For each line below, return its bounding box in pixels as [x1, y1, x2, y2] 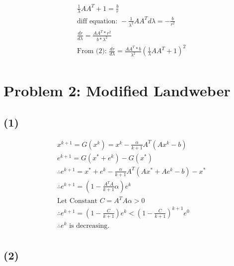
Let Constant [57, 198, 98, 205]
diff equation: [77, 17, 118, 25]
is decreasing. [69, 222, 110, 230]
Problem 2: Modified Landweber [3, 80, 231, 101]
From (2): [77, 48, 107, 55]
